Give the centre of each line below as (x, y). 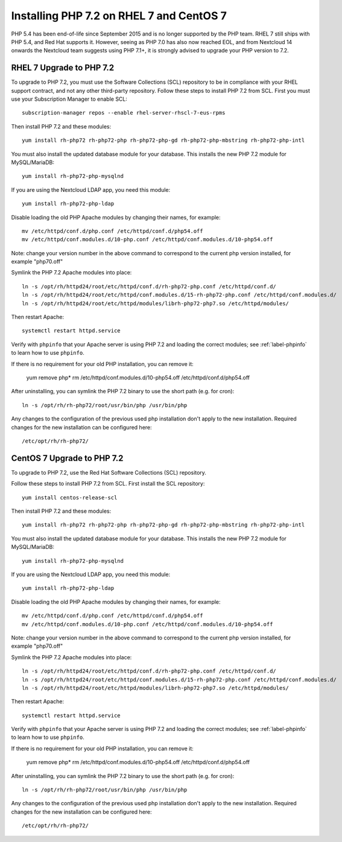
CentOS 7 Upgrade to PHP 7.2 (67, 458)
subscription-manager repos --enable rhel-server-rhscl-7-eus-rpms (124, 113)
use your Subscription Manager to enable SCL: (69, 99)
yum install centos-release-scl (70, 497)
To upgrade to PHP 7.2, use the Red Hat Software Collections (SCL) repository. (109, 472)
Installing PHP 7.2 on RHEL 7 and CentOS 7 (119, 16)
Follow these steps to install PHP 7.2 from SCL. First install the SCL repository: (108, 484)
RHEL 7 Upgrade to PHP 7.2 (63, 68)
